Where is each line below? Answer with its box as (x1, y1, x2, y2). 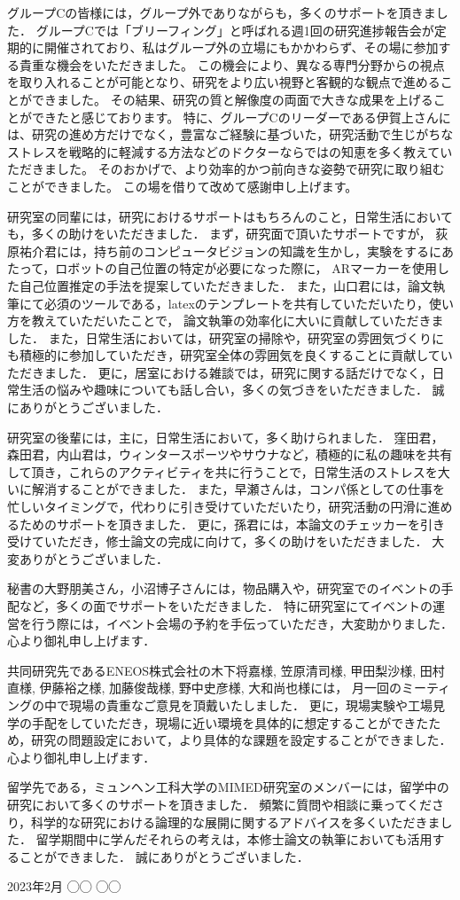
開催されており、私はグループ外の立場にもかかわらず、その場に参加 (43, 38, 439, 57)
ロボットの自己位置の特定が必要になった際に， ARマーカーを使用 (55, 259, 438, 278)
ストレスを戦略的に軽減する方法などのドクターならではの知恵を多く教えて (7, 142, 441, 160)
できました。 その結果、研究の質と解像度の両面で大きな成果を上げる (31, 90, 433, 108)
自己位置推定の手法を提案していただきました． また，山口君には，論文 (19, 276, 433, 294)
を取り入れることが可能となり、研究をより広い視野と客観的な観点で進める (7, 73, 441, 91)
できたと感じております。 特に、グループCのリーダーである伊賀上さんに (31, 107, 451, 126)
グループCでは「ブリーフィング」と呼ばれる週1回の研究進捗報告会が (35, 20, 434, 39)
